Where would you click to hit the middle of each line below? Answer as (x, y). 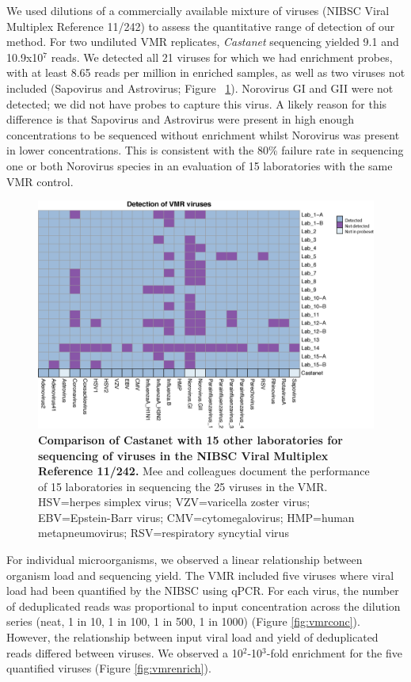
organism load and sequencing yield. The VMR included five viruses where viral (200, 575)
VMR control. (40, 181)
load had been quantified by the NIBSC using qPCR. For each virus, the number (203, 591)
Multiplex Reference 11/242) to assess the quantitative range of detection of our (201, 26)
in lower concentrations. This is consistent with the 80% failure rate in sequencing (205, 150)
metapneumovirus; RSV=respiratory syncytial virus (164, 533)
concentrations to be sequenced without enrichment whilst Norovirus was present (203, 134)
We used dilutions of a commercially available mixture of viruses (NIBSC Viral (198, 10)
